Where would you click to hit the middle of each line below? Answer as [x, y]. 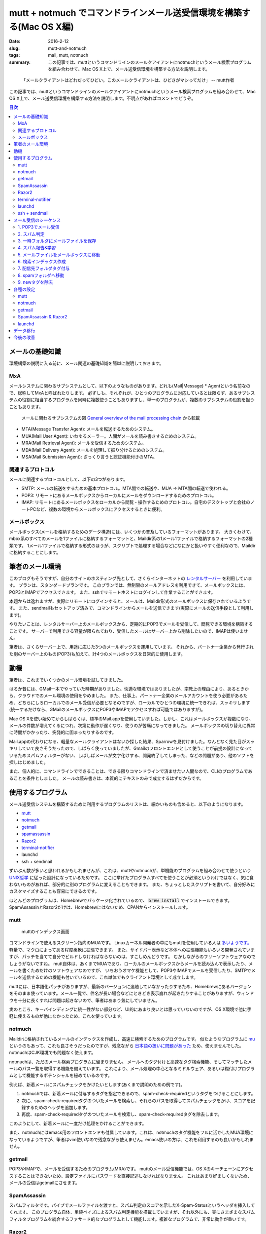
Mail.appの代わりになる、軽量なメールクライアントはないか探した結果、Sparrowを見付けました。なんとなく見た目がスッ [132, 741]
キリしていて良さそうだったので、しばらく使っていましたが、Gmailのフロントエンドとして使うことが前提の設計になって [131, 748]
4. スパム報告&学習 [37, 248]
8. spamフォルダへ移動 [41, 275]
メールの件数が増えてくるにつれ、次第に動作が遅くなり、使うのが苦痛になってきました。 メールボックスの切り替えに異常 [132, 725]
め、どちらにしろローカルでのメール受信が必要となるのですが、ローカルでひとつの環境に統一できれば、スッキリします [130, 702]
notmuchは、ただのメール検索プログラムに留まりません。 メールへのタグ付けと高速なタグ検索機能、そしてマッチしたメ [131, 1062]
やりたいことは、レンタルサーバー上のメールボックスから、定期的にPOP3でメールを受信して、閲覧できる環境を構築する [131, 624]
